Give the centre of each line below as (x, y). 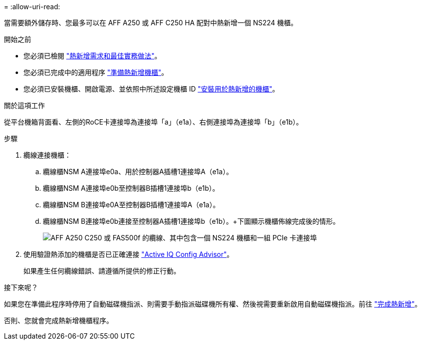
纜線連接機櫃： (47, 155)
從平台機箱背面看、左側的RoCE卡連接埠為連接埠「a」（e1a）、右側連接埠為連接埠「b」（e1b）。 (153, 122)
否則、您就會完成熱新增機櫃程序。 (58, 320)
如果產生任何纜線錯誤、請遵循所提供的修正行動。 (102, 271)
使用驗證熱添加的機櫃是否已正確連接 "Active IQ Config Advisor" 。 (129, 254)
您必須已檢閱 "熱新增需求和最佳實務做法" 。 (92, 56)
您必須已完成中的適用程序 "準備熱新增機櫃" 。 (96, 72)
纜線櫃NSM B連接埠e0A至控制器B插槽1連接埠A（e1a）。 (131, 205)
